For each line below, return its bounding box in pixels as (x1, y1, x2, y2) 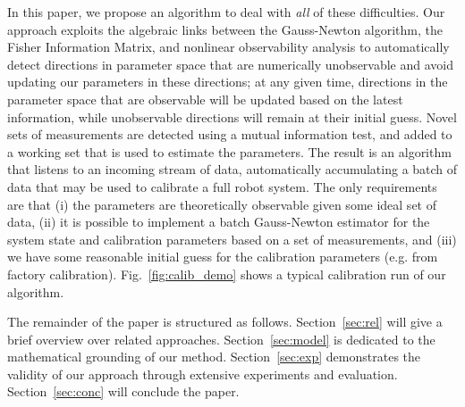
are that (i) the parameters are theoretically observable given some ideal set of (7, 195, 436, 213)
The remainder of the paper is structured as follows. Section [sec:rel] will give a (7, 312, 443, 331)
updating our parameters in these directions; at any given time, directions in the (7, 72, 448, 91)
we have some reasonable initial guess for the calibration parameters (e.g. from (7, 247, 438, 266)
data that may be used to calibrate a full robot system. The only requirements (7, 177, 437, 195)
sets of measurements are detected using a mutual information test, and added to (7, 125, 452, 144)
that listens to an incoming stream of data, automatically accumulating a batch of (7, 160, 458, 179)
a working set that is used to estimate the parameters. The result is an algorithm (7, 142, 452, 161)
